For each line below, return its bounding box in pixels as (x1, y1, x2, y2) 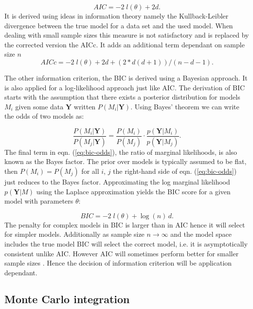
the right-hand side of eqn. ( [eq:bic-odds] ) (113, 166, 237, 176)
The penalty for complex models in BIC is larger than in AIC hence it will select (4, 219, 245, 229)
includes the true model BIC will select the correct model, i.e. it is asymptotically (4, 239, 248, 248)
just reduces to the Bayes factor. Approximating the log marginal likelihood (4, 177, 230, 187)
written (73, 101, 96, 111)
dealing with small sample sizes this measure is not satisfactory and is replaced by (4, 30, 249, 40)
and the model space (170, 229, 232, 239)
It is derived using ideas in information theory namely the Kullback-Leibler (4, 11, 229, 21)
